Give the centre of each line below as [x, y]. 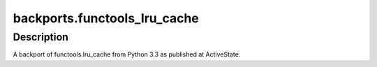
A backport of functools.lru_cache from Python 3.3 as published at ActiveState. [127, 54]
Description [41, 37]
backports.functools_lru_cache [106, 18]
